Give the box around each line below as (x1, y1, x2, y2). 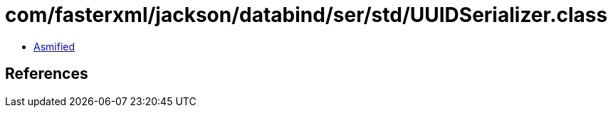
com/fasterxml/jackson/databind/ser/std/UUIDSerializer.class (5, 3, 608, 27)
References (5, 65, 88, 83)
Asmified (33, 40, 75, 53)
